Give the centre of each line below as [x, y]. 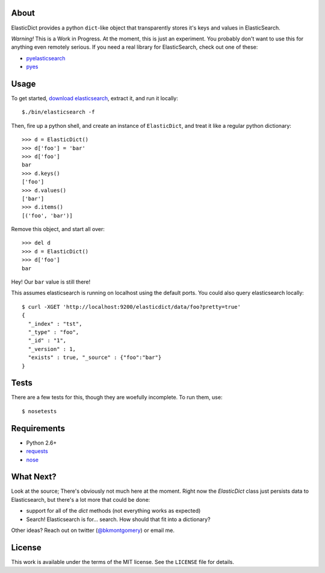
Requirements [38, 428]
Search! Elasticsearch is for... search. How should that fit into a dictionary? [118, 519]
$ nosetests [39, 411]
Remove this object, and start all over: [58, 229]
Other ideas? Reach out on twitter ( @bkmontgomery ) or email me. [93, 530]
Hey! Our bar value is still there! [51, 282]
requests [37, 451]
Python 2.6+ [42, 443]
